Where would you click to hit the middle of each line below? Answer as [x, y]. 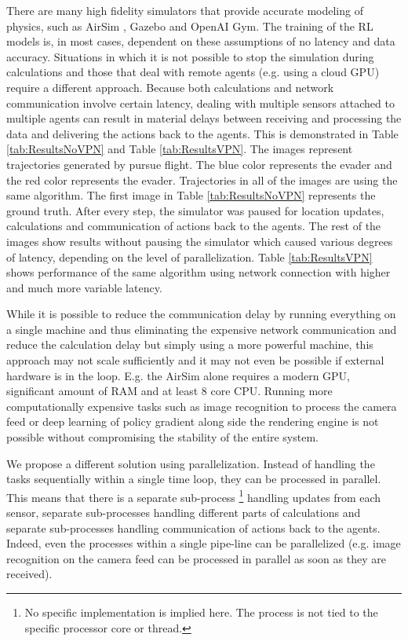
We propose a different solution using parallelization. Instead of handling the [191, 463]
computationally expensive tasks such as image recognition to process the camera [202, 406]
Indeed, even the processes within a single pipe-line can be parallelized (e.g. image [204, 543]
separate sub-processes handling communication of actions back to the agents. [193, 527]
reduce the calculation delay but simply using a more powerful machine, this [190, 344]
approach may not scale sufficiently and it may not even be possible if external [195, 360]
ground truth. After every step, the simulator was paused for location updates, [195, 210]
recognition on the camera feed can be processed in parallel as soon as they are [196, 558]
